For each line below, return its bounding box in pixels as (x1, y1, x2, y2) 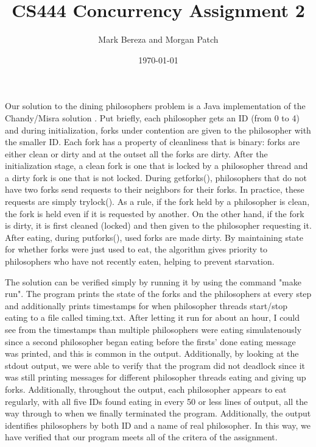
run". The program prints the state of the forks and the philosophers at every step (5, 287, 312, 300)
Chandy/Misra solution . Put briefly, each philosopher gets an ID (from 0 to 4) (5, 111, 300, 124)
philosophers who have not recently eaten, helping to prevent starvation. (5, 255, 275, 268)
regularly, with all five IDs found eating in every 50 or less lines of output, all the (5, 395, 308, 407)
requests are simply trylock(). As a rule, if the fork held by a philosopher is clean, (5, 195, 310, 208)
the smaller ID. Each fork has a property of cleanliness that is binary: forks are (5, 135, 300, 148)
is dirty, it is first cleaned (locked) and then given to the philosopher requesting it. (5, 219, 312, 232)
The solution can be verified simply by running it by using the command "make (5, 275, 302, 288)
